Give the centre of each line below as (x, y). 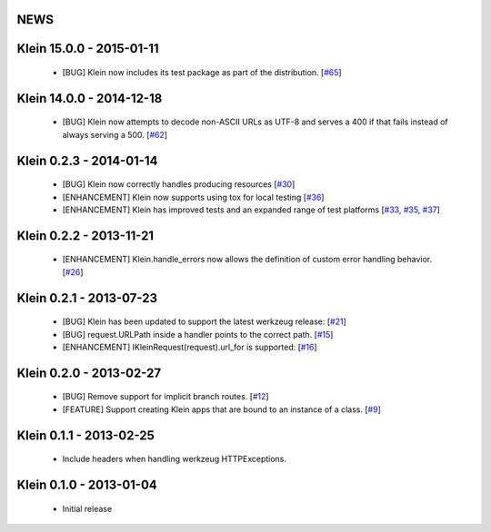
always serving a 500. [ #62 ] (115, 134)
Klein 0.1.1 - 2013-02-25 (85, 435)
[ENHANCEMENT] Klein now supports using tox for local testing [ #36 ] (193, 197)
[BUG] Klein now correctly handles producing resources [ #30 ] (179, 184)
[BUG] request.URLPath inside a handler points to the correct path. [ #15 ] (198, 334)
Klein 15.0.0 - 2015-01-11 (88, 49)
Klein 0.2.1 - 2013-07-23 (87, 298)
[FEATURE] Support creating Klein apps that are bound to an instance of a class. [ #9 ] (221, 409)
